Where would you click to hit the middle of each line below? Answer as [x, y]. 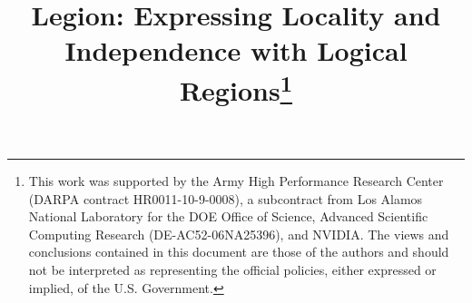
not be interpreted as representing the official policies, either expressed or [232, 270]
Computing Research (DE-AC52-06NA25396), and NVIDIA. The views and [239, 234]
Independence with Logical [236, 50]
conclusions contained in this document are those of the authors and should [239, 252]
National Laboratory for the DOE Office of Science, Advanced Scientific [228, 216]
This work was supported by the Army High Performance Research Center [236, 181]
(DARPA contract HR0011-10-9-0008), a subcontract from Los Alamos [226, 198]
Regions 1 [236, 88]
